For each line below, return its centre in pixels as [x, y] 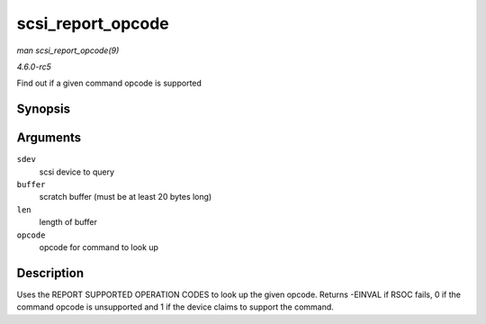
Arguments [49, 138]
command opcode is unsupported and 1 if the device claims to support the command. [175, 307]
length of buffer [68, 222]
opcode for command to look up [99, 247]
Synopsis [44, 109]
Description [50, 273]
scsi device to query [77, 172]
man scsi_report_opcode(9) [68, 50]
